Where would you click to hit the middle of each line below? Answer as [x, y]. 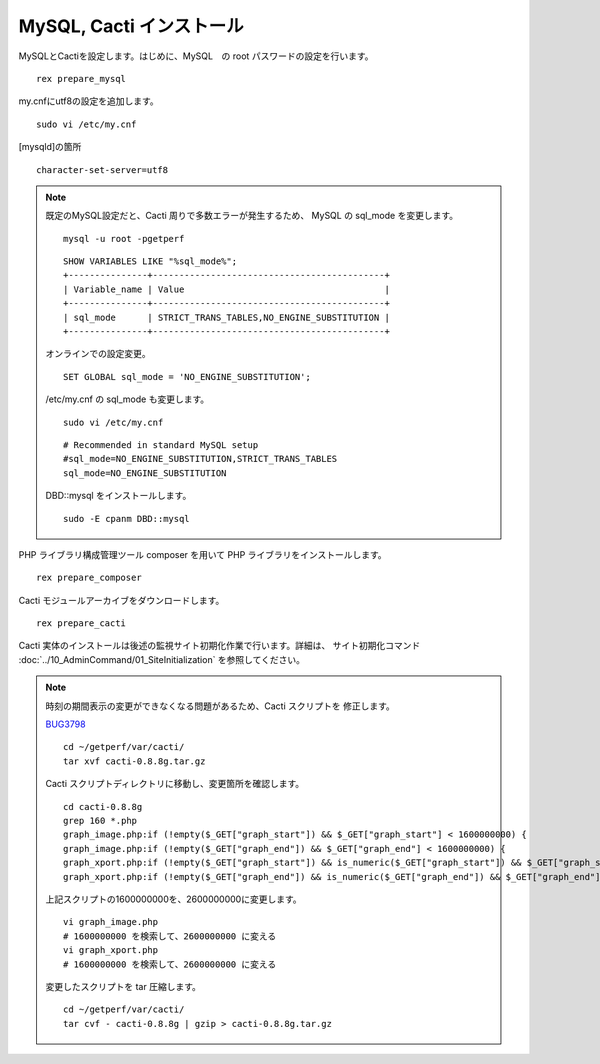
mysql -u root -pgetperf [124, 238]
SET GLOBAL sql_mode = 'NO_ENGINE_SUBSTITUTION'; [187, 376]
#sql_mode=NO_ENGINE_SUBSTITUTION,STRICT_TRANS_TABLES [200, 459]
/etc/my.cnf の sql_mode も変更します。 [127, 399]
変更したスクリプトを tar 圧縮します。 [123, 986]
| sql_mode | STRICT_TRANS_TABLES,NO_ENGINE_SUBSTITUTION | [226, 317]
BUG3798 [65, 724]
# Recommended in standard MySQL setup [161, 444]
